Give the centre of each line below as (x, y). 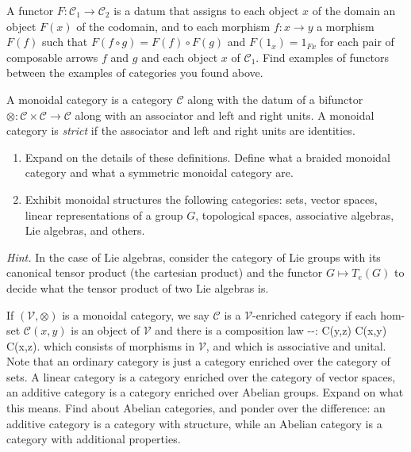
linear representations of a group (104, 215)
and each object (180, 57)
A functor (30, 10)
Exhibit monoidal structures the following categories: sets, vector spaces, (201, 199)
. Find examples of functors (322, 57)
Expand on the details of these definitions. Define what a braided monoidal (207, 157)
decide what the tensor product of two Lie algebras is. (138, 287)
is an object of (106, 330)
